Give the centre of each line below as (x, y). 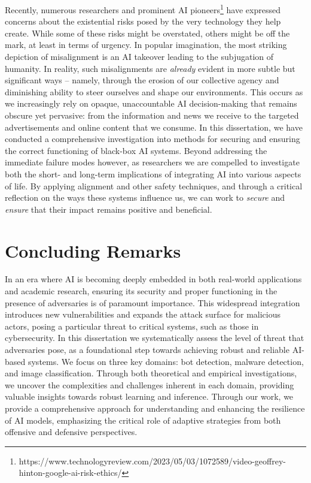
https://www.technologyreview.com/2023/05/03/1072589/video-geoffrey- (152, 461)
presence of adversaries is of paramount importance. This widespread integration (153, 302)
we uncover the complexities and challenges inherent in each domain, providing (150, 384)
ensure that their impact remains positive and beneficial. (109, 209)
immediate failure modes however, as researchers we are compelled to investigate (152, 162)
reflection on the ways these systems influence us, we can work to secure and (145, 197)
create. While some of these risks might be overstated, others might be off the (147, 33)
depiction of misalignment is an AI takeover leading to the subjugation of (139, 57)
